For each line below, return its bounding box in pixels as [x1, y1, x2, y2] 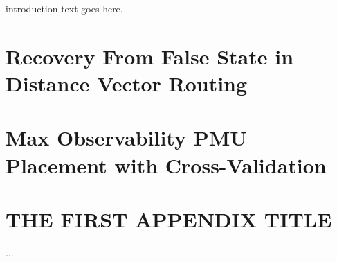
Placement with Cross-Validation [6, 150, 327, 179]
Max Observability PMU [6, 123, 248, 152]
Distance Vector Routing [6, 69, 248, 97]
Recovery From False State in [6, 42, 294, 70]
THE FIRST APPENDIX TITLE [6, 204, 332, 233]
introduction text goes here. [6, 1, 123, 15]
